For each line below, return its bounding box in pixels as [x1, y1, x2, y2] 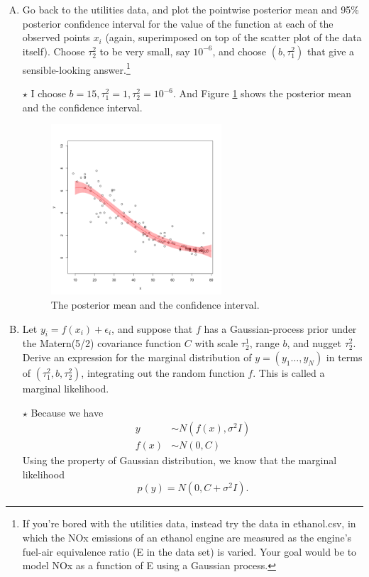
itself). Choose [22, 43, 85, 58]
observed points [22, 30, 90, 45]
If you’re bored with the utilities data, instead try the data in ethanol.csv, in [22, 516, 356, 531]
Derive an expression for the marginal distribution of [22, 349, 252, 364]
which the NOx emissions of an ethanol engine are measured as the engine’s [22, 529, 352, 544]
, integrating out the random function [81, 365, 245, 380]
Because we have [31, 405, 104, 419]
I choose [31, 86, 66, 101]
